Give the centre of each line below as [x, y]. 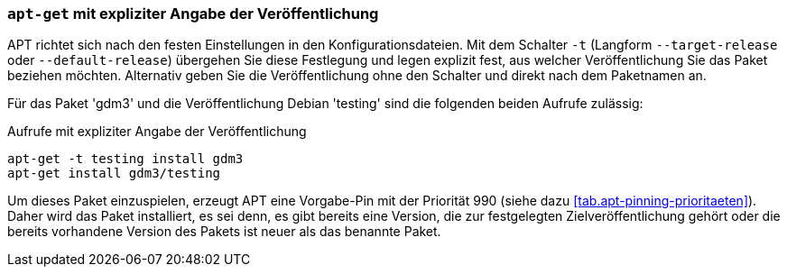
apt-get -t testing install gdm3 [125, 159]
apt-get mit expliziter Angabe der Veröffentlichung [193, 14]
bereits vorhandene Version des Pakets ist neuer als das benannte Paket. [224, 232]
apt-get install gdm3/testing [114, 174]
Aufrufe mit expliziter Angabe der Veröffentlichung [157, 132]
